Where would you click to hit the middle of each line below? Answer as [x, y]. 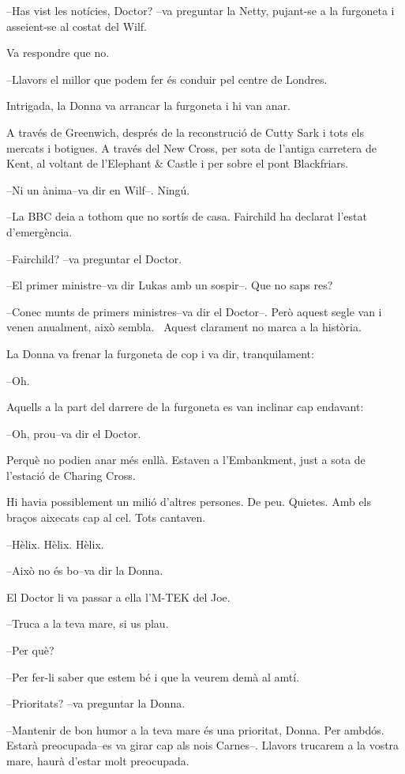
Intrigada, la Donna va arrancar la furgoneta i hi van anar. [148, 106]
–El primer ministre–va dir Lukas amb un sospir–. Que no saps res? [170, 285]
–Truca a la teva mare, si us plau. [88, 623]
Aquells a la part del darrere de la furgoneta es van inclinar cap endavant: [185, 407]
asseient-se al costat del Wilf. [77, 26]
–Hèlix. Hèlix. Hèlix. [55, 544]
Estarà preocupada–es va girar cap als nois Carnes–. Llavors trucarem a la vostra [203, 745]
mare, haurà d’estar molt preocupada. [98, 761]
